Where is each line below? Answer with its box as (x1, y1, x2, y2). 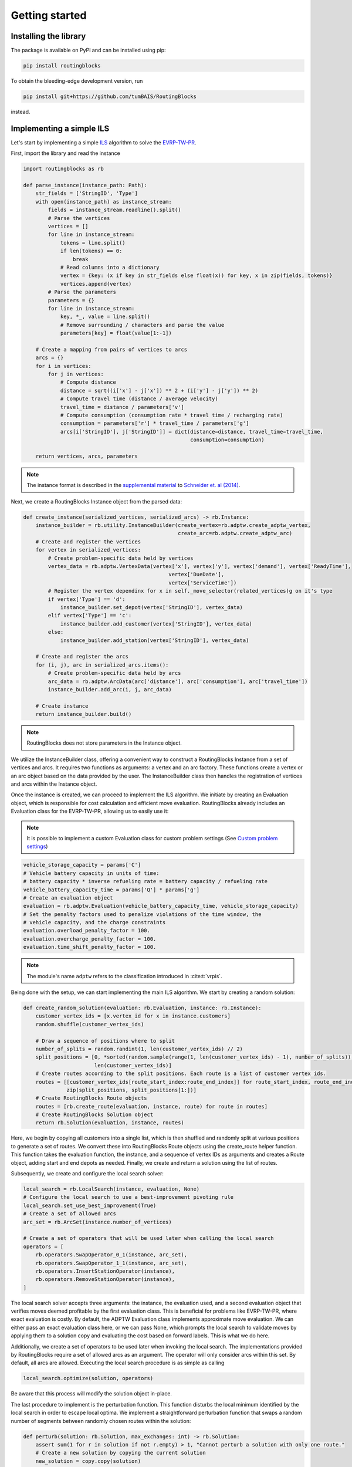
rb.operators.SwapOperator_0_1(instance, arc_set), (35, 1252, 188, 1258)
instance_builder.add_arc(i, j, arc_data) (48, 686, 172, 692)
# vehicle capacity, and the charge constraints (23, 919, 166, 926)
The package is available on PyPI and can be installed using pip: (11, 47, 167, 54)
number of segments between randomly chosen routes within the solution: (11, 1417, 191, 1424)
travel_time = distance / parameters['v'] (60, 404, 184, 410)
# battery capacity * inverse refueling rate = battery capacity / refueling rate (23, 878, 268, 885)
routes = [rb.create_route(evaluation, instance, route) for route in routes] (35, 1103, 268, 1110)
